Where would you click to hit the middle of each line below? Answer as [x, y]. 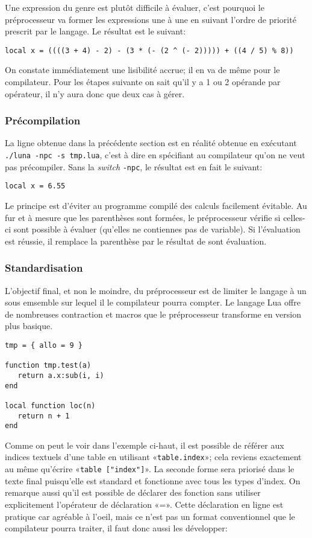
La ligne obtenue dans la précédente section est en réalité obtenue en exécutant [151, 143]
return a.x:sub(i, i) [61, 375]
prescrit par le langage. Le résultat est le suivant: [95, 31]
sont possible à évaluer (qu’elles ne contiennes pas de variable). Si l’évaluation [157, 229]
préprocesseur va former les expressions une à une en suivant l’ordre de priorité [151, 19]
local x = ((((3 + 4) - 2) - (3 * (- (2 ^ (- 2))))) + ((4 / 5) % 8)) [149, 50]
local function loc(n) [50, 405]
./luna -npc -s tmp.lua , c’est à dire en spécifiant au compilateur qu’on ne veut [155, 155]
